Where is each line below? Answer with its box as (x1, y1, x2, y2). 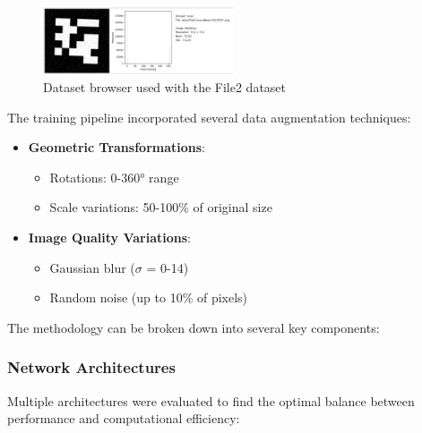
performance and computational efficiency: (7, 409, 240, 428)
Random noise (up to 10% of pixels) (49, 288, 248, 307)
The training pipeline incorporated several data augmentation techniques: (7, 107, 411, 126)
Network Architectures (7, 356, 176, 378)
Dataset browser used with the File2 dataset (43, 77, 287, 96)
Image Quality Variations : (28, 227, 191, 246)
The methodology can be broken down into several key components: (7, 318, 380, 336)
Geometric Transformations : (28, 138, 205, 157)
